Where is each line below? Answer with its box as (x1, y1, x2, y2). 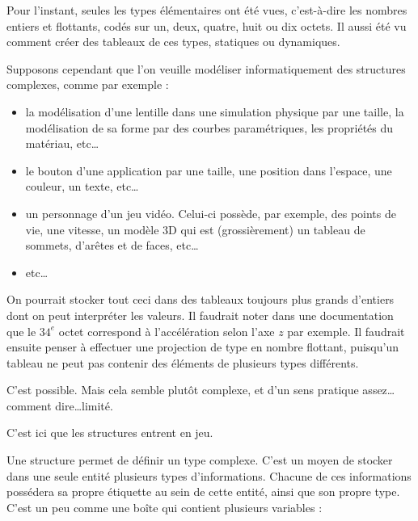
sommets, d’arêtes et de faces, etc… (25, 237, 199, 254)
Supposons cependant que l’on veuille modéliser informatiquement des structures (6, 60, 406, 77)
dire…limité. (55, 397, 113, 414)
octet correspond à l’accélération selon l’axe (58, 322, 275, 339)
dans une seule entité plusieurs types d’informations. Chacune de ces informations (6, 467, 412, 484)
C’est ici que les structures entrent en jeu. (6, 424, 213, 441)
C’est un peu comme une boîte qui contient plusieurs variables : (6, 498, 323, 515)
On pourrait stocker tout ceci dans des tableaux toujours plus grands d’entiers (6, 291, 395, 308)
